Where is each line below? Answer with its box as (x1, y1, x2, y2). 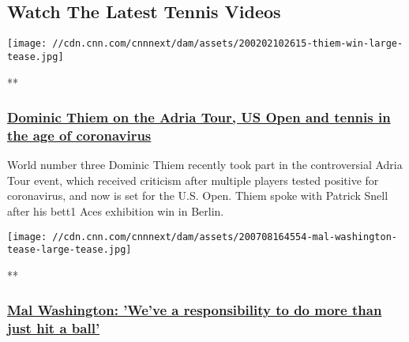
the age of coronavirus (7, 125, 152, 145)
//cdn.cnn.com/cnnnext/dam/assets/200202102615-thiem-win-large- (52, 38, 403, 50)
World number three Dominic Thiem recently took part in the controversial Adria (7, 156, 403, 173)
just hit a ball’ (7, 318, 100, 338)
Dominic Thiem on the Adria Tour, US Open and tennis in (7, 107, 391, 127)
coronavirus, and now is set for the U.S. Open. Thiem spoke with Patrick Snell (7, 187, 388, 204)
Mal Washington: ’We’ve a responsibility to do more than (7, 300, 382, 320)
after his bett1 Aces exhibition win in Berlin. (7, 203, 224, 220)
